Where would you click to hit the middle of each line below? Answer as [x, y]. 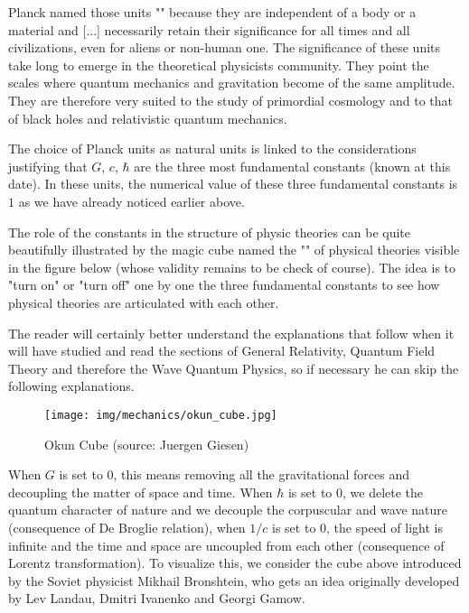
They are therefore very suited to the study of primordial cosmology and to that [231, 100]
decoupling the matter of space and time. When [141, 492]
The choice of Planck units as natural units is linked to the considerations [212, 149]
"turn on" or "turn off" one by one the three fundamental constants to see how [224, 285]
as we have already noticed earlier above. [131, 201]
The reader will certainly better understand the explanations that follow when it [231, 333]
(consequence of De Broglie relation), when [127, 527]
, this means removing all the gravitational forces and [261, 474]
